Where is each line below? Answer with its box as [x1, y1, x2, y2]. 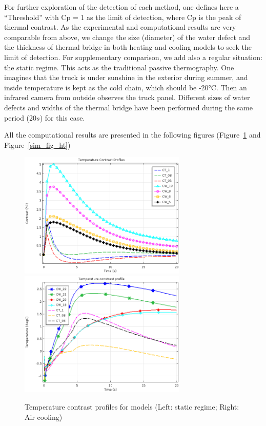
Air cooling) [25, 411, 63, 422]
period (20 [4, 112, 37, 123]
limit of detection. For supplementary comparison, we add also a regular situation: [4, 51, 262, 62]
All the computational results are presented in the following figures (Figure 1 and [4, 129, 261, 140]
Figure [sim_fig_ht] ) [4, 139, 71, 150]
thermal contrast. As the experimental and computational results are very [4, 22, 236, 32]
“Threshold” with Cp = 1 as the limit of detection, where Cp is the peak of [4, 11, 241, 22]
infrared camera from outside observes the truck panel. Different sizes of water [4, 92, 250, 103]
